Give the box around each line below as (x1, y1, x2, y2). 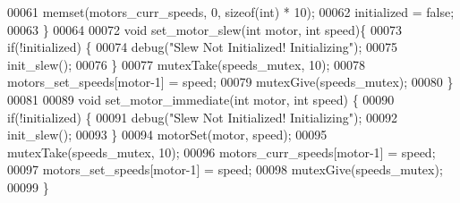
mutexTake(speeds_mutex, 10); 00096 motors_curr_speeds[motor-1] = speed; (7, 142, 436, 161)
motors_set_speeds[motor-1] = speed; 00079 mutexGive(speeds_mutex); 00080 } (7, 72, 454, 91)
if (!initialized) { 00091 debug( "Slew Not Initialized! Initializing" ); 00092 (7, 107, 397, 126)
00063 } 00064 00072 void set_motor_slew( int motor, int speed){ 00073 (7, 20, 402, 38)
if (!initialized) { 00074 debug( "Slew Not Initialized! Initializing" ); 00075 (7, 38, 397, 56)
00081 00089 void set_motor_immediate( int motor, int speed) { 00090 (7, 89, 395, 108)
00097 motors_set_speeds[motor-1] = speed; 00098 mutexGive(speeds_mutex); (7, 160, 443, 179)
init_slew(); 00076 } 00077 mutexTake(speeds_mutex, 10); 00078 (7, 55, 365, 73)
